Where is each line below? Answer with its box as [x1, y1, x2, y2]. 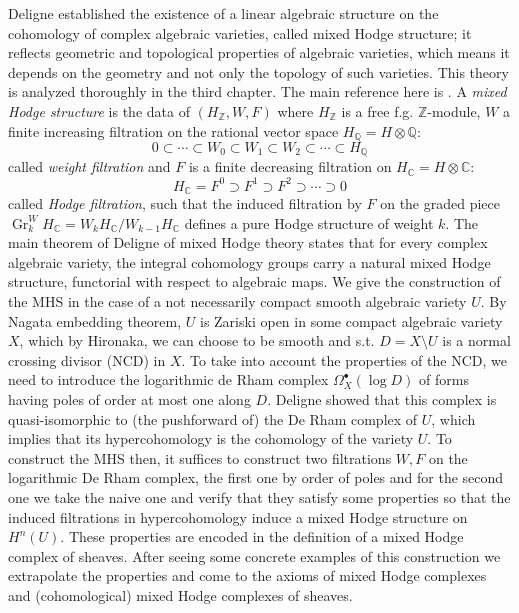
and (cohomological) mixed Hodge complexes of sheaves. [8, 584, 353, 605]
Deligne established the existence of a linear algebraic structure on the [8, 3, 439, 23]
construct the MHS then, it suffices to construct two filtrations [8, 447, 392, 468]
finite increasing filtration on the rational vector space [8, 120, 339, 141]
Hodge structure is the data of [8, 100, 190, 121]
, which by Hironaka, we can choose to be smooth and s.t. [19, 330, 375, 351]
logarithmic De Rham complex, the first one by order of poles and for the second [8, 467, 504, 488]
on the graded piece [380, 193, 501, 214]
